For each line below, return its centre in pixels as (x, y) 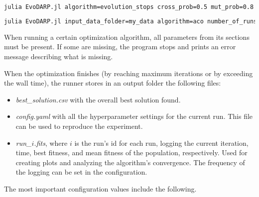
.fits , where (51, 143)
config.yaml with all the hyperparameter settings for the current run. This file (134, 116)
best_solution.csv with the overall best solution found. (98, 99)
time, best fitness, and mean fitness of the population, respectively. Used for (131, 152)
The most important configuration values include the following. (100, 188)
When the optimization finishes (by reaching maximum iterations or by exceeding (129, 73)
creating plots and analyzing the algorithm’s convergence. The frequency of (130, 162)
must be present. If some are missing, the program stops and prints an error (120, 47)
